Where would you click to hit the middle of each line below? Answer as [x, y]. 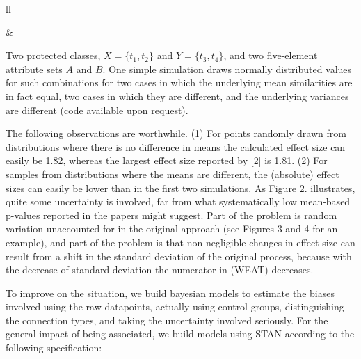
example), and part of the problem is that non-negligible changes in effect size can [180, 242]
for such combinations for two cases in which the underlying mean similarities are [179, 82]
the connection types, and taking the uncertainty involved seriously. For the [167, 320]
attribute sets [34, 69]
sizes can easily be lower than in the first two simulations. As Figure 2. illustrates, [180, 188]
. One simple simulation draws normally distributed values [227, 69]
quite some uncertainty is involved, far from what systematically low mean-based [178, 201]
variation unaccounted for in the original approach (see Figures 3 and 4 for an [172, 229]
